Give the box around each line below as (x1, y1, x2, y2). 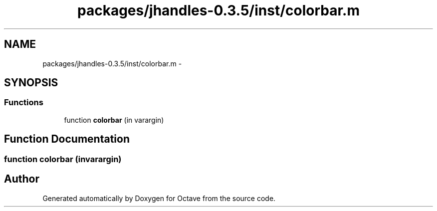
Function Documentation (4, 133, 130, 146)
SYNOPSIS (4, 76, 58, 89)
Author (4, 173, 39, 186)
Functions (4, 97, 43, 108)
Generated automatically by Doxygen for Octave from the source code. (42, 194, 276, 203)
